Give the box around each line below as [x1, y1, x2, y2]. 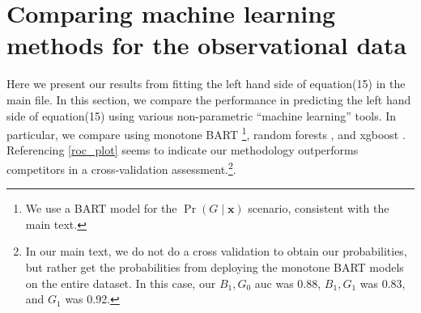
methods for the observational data [6, 28, 407, 61]
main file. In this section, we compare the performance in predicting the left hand [6, 91, 411, 108]
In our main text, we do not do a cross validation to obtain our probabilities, [25, 243, 407, 260]
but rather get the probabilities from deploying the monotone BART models [25, 258, 404, 275]
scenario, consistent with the [248, 200, 389, 217]
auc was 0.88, [254, 274, 321, 291]
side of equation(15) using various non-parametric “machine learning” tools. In [6, 107, 397, 124]
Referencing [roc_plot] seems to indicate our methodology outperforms [6, 142, 359, 159]
